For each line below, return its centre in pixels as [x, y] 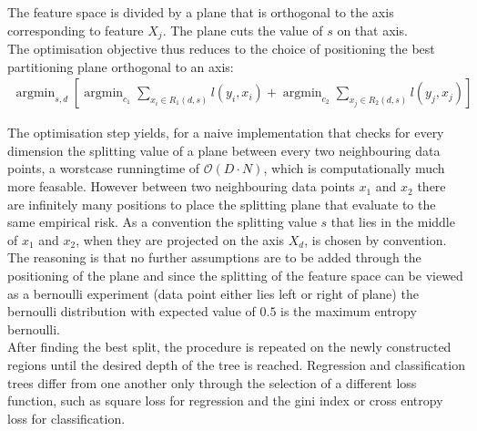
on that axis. [372, 30]
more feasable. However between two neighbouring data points [181, 186]
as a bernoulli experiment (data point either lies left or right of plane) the [213, 293]
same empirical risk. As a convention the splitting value [162, 222]
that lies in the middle [393, 222]
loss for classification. [66, 418]
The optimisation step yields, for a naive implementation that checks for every [226, 133]
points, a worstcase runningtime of [104, 168]
